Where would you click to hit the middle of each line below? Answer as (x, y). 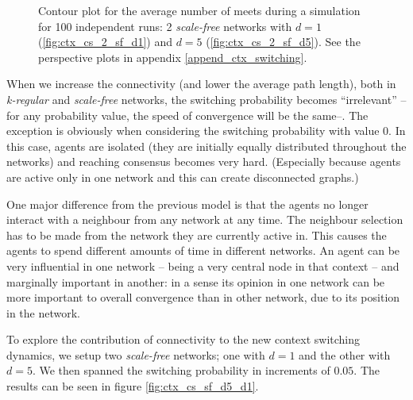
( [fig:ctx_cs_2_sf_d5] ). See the (283, 42)
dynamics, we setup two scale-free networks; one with (136, 354)
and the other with (345, 354)
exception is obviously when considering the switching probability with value (193, 131)
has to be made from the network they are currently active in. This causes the (197, 235)
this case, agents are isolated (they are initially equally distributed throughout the (206, 146)
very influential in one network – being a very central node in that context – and (203, 265)
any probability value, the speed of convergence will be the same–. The (196, 115)
